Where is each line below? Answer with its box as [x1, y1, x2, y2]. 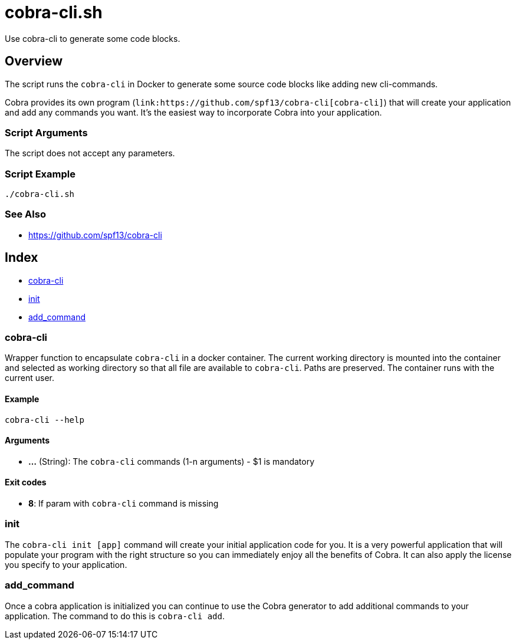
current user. [5, 373, 55, 383]
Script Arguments [5, 126, 88, 139]
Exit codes [5, 477, 47, 488]
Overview [5, 54, 63, 69]
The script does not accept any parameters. [5, 148, 175, 159]
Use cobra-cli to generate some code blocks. [5, 33, 180, 44]
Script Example [5, 167, 75, 180]
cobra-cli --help [5, 415, 84, 425]
